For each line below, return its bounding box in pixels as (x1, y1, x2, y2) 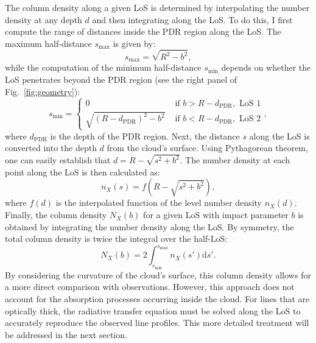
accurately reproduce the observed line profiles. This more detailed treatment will (5, 316, 309, 329)
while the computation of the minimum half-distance (5, 61, 202, 74)
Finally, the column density (5, 208, 107, 221)
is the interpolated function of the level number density (55, 196, 262, 209)
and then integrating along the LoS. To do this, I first (92, 13, 293, 26)
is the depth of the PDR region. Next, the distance (50, 129, 240, 142)
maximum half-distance (5, 37, 92, 49)
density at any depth (5, 13, 82, 26)
